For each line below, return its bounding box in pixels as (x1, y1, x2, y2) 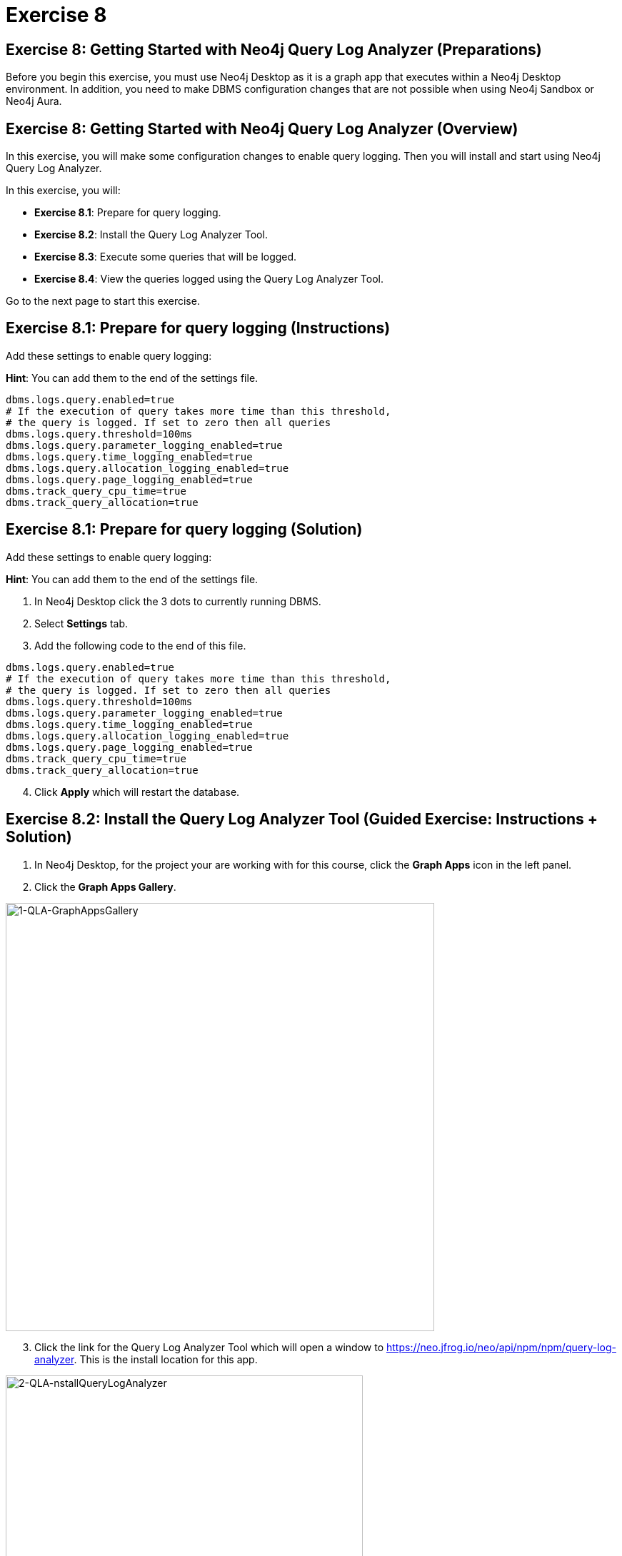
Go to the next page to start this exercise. (6, 295, 200, 308)
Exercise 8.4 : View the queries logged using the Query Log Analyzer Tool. (34, 273, 384, 286)
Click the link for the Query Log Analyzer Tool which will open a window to (34, 1340, 384, 1353)
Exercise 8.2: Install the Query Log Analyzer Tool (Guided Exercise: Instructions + (6, 810, 598, 829)
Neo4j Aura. (6, 95, 62, 108)
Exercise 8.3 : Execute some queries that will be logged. (34, 251, 297, 263)
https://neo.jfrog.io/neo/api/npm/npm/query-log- (386, 1340, 616, 1353)
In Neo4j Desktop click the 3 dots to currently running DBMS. (34, 595, 321, 607)
